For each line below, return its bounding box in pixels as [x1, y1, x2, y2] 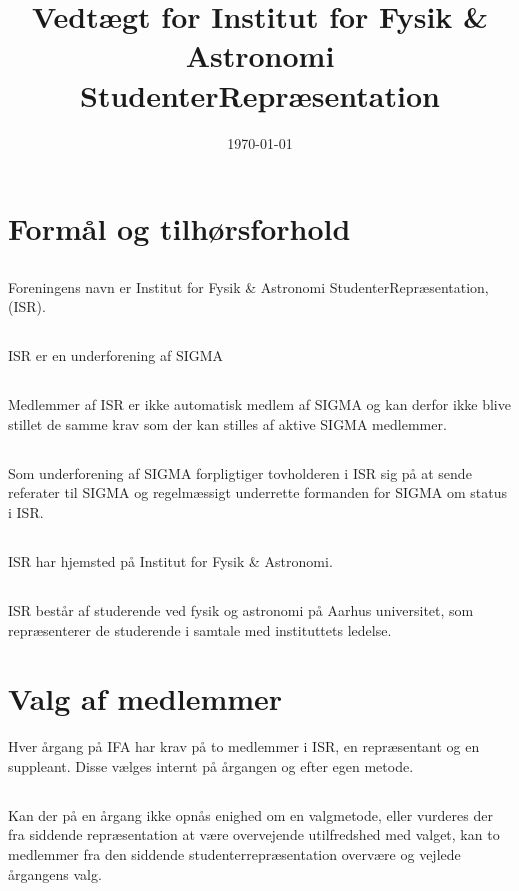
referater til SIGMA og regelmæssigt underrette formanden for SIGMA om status [8, 482, 507, 503]
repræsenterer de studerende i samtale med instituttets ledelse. [8, 619, 392, 640]
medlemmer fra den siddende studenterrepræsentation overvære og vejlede [8, 844, 461, 865]
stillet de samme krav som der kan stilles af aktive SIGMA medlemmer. [8, 413, 447, 434]
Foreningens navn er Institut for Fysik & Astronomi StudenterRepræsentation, [8, 276, 489, 297]
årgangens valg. [8, 863, 102, 884]
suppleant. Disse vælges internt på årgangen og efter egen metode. [8, 755, 414, 776]
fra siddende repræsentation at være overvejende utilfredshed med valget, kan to [8, 824, 500, 845]
